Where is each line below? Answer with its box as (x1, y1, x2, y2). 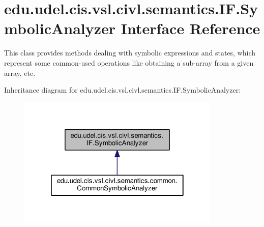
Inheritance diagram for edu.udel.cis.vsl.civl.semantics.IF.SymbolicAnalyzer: (4, 84, 241, 95)
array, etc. (4, 67, 36, 78)
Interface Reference (121, 18, 260, 39)
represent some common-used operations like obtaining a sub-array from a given (4, 57, 254, 68)
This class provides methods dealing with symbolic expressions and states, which (4, 47, 256, 58)
